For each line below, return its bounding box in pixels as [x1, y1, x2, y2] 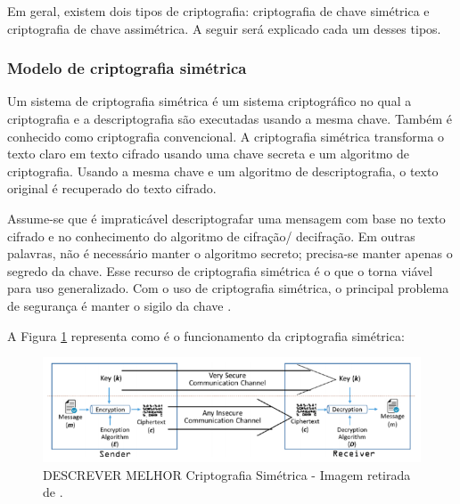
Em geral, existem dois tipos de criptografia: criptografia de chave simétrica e [7, 2, 430, 20]
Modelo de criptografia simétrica [7, 57, 247, 79]
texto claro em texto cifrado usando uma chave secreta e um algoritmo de [7, 144, 409, 163]
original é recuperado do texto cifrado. [7, 179, 217, 198]
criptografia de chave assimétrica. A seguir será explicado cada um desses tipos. [7, 19, 441, 37]
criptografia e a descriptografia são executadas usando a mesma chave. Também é [7, 110, 453, 127]
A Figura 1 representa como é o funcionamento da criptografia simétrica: [7, 326, 405, 345]
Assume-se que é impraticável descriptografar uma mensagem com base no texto [7, 208, 446, 227]
